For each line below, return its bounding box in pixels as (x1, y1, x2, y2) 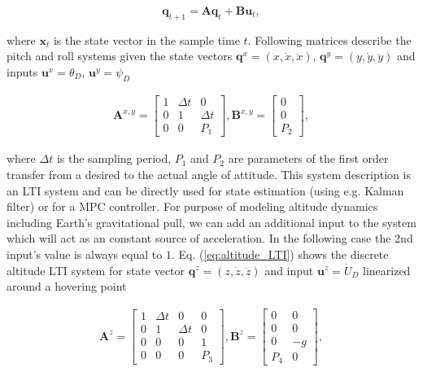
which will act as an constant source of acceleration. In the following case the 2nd (7, 230, 413, 247)
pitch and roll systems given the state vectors (7, 47, 233, 64)
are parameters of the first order (228, 150, 389, 167)
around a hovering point (7, 278, 127, 295)
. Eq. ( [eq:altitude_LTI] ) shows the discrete (171, 245, 389, 262)
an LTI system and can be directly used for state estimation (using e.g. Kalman (7, 182, 404, 199)
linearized (363, 261, 411, 278)
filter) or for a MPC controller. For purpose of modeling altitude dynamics (7, 198, 378, 215)
